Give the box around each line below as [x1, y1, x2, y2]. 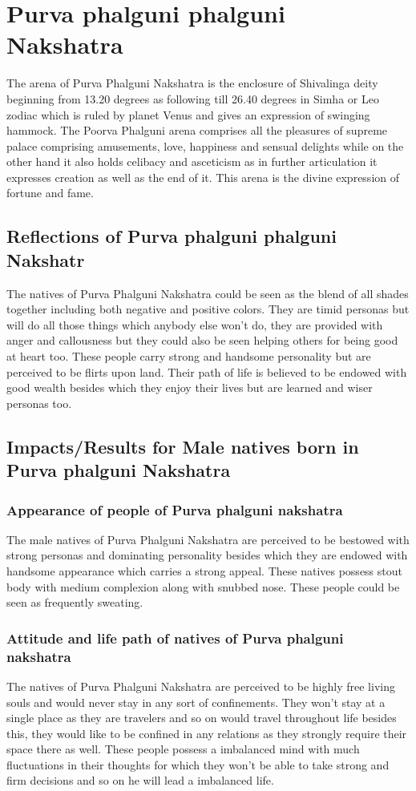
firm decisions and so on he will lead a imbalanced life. [6, 772, 274, 789]
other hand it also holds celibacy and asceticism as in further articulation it [6, 153, 378, 170]
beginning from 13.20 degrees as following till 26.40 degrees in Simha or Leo [6, 90, 379, 107]
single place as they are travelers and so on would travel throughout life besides [6, 709, 397, 726]
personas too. [6, 394, 72, 411]
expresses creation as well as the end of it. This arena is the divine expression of [6, 168, 400, 185]
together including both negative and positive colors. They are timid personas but [6, 301, 410, 317]
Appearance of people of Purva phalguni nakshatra [6, 499, 343, 519]
